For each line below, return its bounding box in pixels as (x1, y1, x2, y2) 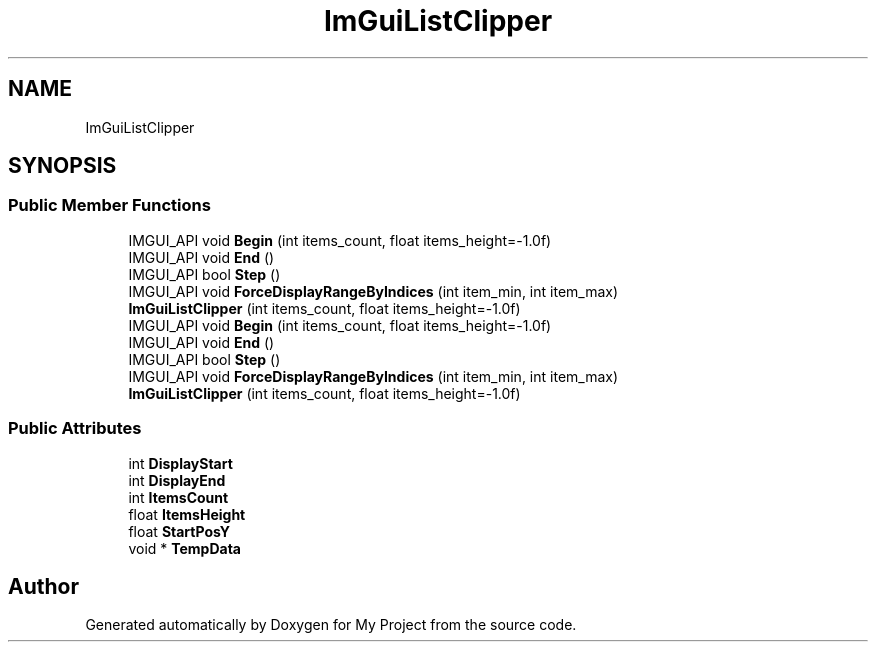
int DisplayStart (128, 454, 233, 472)
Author (8, 573, 79, 599)
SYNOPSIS (8, 153, 117, 179)
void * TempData (128, 539, 241, 557)
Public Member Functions (8, 195, 211, 216)
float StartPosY (128, 522, 231, 540)
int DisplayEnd (128, 471, 226, 489)
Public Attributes (8, 418, 142, 439)
